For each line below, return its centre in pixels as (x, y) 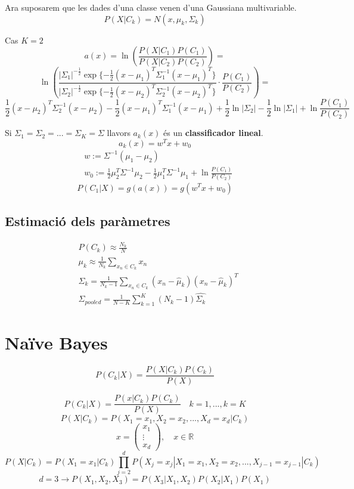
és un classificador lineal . (213, 133)
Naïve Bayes (56, 343)
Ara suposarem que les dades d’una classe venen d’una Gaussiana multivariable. (151, 7)
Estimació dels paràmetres (88, 220)
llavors (119, 133)
